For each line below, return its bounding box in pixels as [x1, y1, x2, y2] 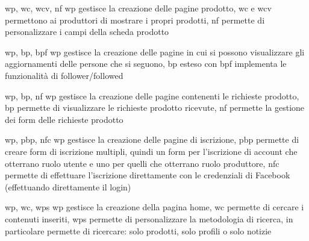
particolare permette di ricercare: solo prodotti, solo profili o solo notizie [5, 224, 272, 237]
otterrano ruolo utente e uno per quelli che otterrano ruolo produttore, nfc [5, 157, 279, 169]
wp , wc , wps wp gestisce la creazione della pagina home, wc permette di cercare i [5, 201, 304, 213]
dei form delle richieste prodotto [5, 113, 123, 125]
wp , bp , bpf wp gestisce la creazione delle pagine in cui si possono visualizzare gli [5, 45, 305, 58]
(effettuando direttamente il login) [5, 180, 131, 193]
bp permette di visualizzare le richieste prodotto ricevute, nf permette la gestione [5, 101, 305, 114]
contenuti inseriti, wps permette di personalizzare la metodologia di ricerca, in [5, 212, 293, 225]
